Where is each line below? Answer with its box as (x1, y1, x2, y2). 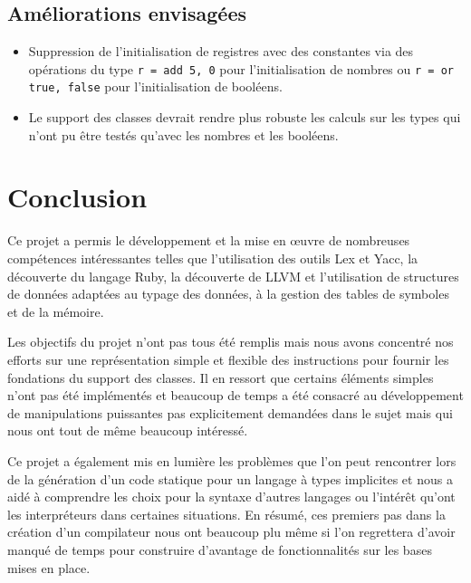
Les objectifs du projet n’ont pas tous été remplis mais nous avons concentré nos (7, 332, 454, 351)
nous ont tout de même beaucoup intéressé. (7, 421, 248, 440)
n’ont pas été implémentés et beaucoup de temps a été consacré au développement (7, 386, 464, 405)
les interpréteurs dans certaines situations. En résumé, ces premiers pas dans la (7, 504, 446, 523)
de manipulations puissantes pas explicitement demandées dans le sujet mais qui (7, 403, 453, 422)
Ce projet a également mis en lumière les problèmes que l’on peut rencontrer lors (7, 451, 457, 470)
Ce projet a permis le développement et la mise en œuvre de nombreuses (7, 231, 410, 250)
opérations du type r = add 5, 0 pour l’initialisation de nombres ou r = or (28, 59, 454, 78)
